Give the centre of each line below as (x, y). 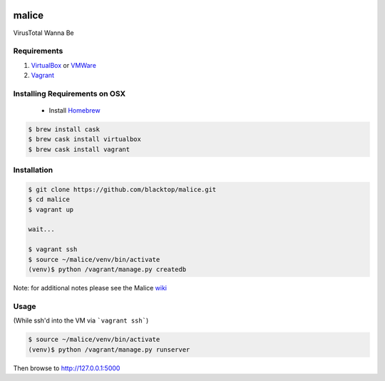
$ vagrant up (51, 209)
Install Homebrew (75, 110)
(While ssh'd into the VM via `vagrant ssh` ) (81, 320)
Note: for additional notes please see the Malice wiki (90, 288)
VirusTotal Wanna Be (43, 33)
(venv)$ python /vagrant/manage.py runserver (109, 349)
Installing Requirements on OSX (70, 93)
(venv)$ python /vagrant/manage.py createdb (107, 270)
